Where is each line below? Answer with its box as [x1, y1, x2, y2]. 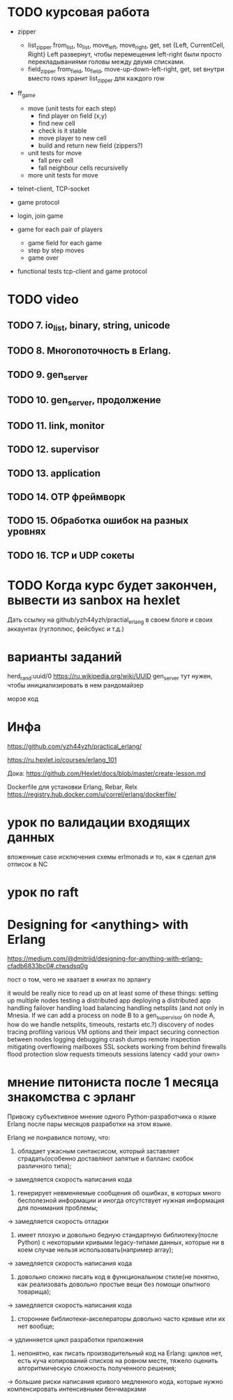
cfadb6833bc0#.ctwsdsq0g [7, 962, 89, 970]
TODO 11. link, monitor [7, 420, 105, 432]
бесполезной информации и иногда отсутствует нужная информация [17, 1196, 225, 1204]
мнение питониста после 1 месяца [7, 1074, 219, 1091]
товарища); [17, 1287, 52, 1296]
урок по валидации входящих [7, 815, 190, 831]
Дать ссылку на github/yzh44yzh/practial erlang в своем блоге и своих [7, 615, 213, 625]
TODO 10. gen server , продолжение [7, 394, 162, 408]
